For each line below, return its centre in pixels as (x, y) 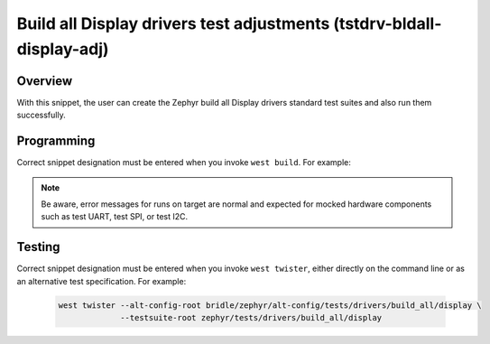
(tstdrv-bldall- (388, 23)
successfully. (42, 115)
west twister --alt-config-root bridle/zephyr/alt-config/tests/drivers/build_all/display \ (270, 305)
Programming (56, 141)
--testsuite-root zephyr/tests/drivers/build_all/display (251, 317)
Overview (45, 81)
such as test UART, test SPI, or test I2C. (115, 217)
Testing (38, 247)
